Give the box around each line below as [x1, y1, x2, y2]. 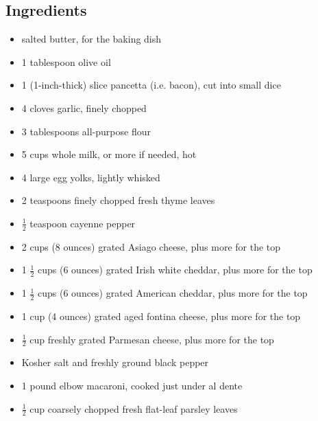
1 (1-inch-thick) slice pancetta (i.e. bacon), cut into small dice [21, 78, 281, 92]
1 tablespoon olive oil [21, 54, 111, 69]
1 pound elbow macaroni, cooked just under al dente [21, 378, 243, 393]
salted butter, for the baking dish [21, 32, 162, 46]
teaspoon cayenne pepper [29, 216, 136, 230]
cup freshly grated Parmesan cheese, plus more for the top [29, 332, 274, 346]
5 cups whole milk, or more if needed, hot [21, 147, 197, 161]
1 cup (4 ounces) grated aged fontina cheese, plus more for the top [21, 309, 301, 323]
